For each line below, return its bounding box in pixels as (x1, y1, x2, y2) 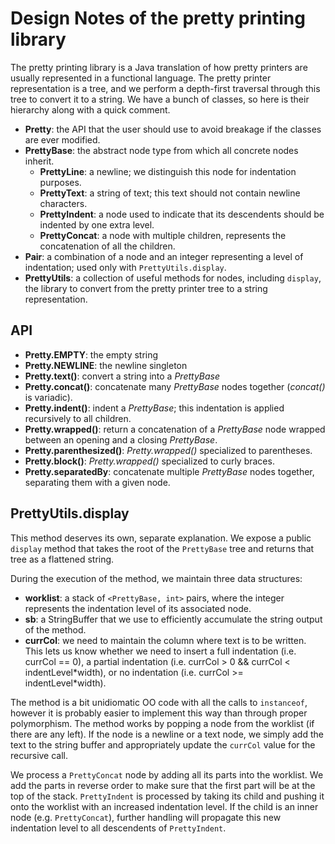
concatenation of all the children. (39, 240, 176, 252)
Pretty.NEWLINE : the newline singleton (24, 359, 188, 371)
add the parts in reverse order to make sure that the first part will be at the (10, 779, 316, 791)
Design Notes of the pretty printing (10, 7, 306, 30)
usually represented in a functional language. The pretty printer (10, 72, 272, 84)
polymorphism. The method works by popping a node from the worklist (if (10, 717, 315, 729)
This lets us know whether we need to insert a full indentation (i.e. (24, 645, 297, 657)
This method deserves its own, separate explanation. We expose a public (10, 532, 312, 544)
